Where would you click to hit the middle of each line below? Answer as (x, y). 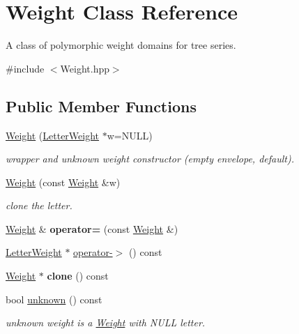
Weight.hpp (85, 68)
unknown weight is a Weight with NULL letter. (106, 322)
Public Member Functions (101, 106)
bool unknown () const (54, 299)
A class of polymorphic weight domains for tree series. (121, 45)
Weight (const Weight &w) (63, 182)
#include (25, 68)
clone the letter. (39, 205)
